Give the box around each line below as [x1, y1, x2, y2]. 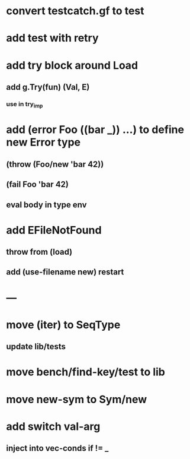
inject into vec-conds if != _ [6, 444, 109, 454]
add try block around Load [6, 58, 139, 72]
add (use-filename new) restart [6, 267, 124, 277]
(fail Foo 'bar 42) [6, 179, 69, 189]
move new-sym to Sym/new [6, 392, 147, 406]
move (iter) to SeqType [6, 318, 121, 331]
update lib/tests [6, 341, 66, 352]
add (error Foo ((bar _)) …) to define [6, 123, 185, 137]
